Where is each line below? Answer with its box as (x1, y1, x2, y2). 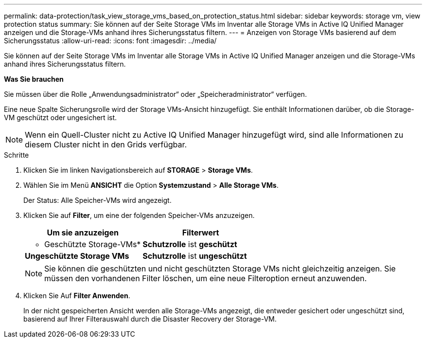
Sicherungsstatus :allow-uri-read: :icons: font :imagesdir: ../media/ (4, 36, 217, 45)
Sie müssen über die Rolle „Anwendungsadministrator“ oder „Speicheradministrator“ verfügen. (4, 90, 307, 98)
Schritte (4, 151, 29, 159)
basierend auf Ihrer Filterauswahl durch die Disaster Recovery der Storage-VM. (23, 315, 277, 323)
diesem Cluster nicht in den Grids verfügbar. (25, 140, 187, 149)
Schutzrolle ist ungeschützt (142, 251, 247, 261)
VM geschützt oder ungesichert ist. (4, 113, 117, 122)
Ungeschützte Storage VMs (25, 251, 129, 261)
